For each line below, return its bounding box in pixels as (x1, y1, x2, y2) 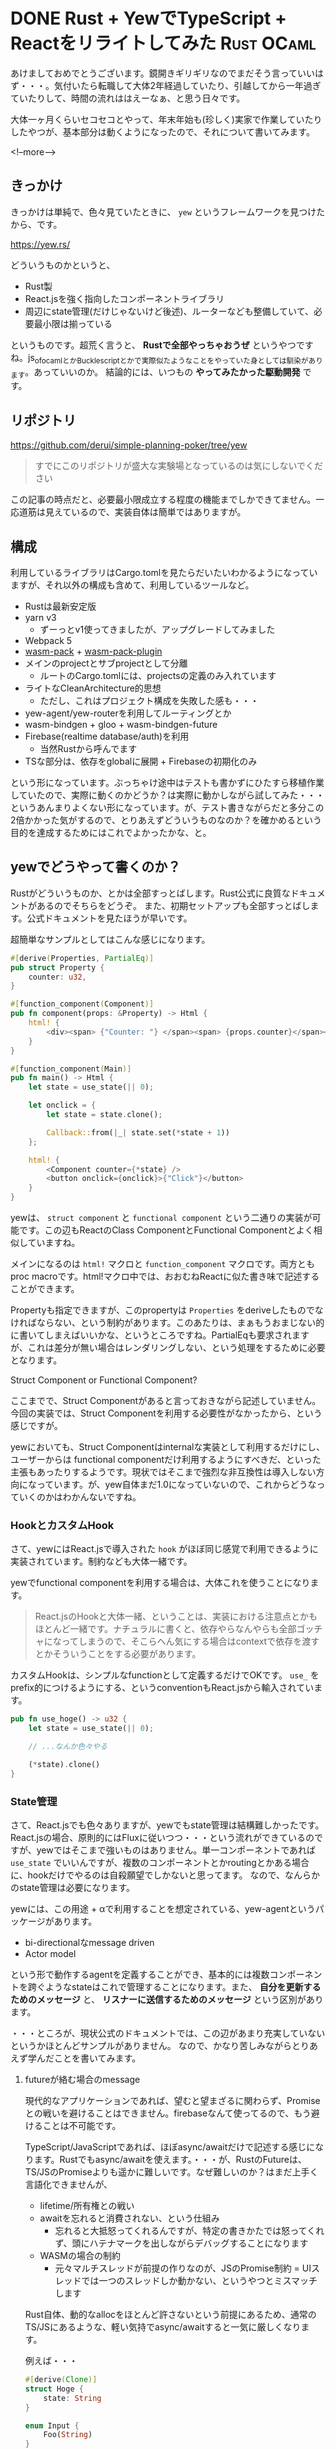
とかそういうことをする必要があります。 (34, 1648, 202, 1660)
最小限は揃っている (33, 317, 113, 329)
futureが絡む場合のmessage (24, 2074, 141, 2085)
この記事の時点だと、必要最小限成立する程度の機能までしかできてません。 (10, 494, 317, 506)
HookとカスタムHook (10, 1518, 115, 1532)
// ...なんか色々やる (28, 1742, 108, 1752)
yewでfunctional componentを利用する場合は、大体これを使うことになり (10, 1577, 311, 1589)
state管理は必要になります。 (18, 1882, 136, 1893)
